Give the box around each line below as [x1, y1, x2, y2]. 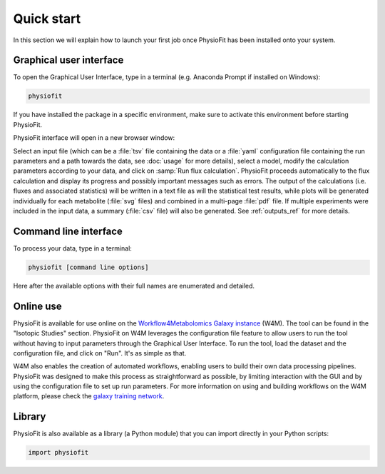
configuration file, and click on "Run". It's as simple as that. [13, 348, 187, 357]
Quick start [13, 11, 81, 26]
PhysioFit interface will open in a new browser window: [13, 133, 175, 142]
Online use [13, 300, 62, 312]
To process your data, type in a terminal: [13, 243, 132, 253]
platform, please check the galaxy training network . [13, 392, 165, 400]
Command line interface [13, 225, 123, 237]
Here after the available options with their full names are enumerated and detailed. [13, 281, 255, 290]
